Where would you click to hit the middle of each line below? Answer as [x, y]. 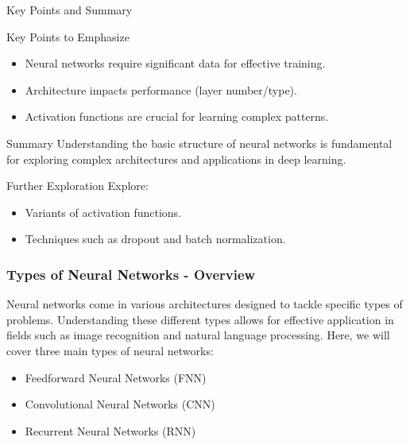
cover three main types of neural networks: [110, 350]
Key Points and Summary [70, 10]
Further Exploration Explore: [77, 186]
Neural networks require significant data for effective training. [175, 63]
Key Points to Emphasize [68, 36]
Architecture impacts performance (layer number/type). [161, 89]
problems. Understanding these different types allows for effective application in [200, 319]
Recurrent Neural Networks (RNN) [110, 430]
